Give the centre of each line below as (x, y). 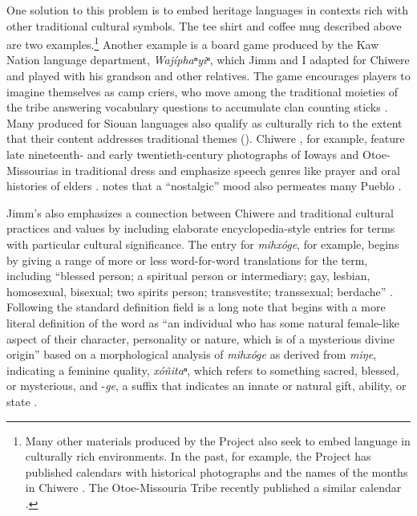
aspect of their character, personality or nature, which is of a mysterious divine (201, 338)
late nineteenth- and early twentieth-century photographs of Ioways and (183, 154)
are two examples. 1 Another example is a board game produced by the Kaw (193, 43)
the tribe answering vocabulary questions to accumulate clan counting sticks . (197, 107)
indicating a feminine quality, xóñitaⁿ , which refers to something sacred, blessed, (203, 370)
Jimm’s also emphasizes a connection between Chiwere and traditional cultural (200, 212)
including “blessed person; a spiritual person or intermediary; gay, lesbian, (188, 276)
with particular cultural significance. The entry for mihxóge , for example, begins (203, 244)
